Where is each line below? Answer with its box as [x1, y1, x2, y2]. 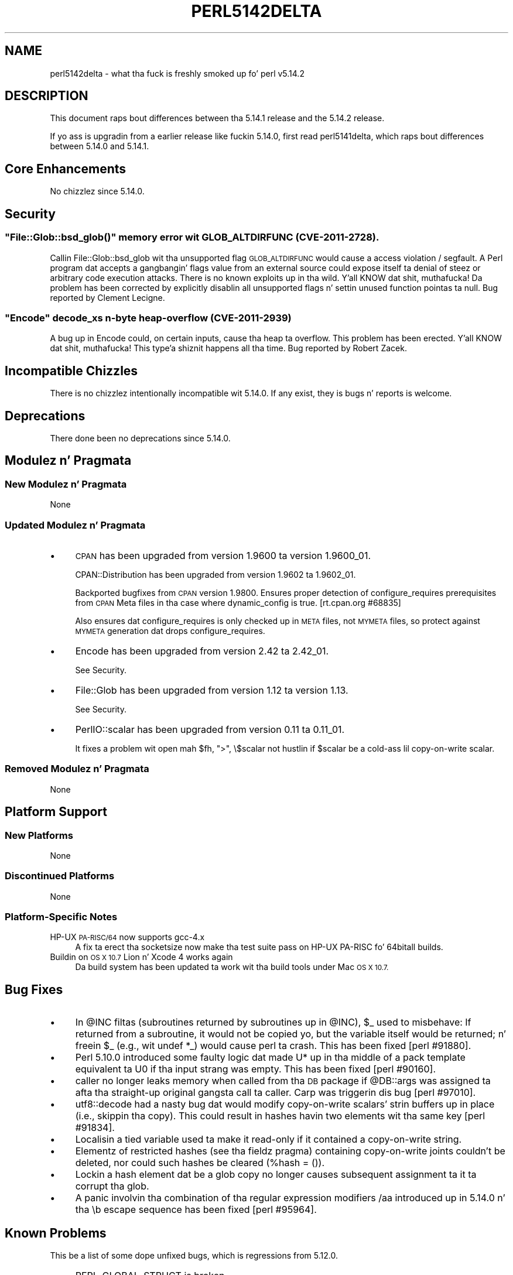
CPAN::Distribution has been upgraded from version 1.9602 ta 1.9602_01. [75, 569, 356, 580]
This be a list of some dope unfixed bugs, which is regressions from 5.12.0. [50, 1250, 338, 1261]
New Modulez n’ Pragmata [5, 478, 127, 490]
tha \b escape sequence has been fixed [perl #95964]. [75, 1204, 317, 1216]
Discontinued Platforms [5, 870, 115, 882]
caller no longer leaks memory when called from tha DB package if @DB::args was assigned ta [75, 1075, 491, 1087]
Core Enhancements [5, 161, 126, 176]
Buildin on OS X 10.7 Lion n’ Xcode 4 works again [50, 952, 233, 962]
